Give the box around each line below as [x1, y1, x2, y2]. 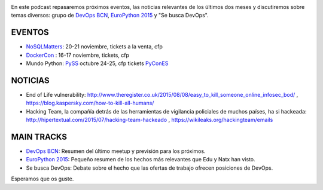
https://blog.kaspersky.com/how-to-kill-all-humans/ [26, 99, 154, 107]
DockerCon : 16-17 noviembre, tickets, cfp [26, 51, 130, 59]
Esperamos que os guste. [11, 175, 74, 182]
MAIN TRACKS [11, 131, 67, 142]
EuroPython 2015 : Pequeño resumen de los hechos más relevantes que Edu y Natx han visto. [26, 156, 255, 163]
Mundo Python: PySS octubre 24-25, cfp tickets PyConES [26, 60, 169, 67]
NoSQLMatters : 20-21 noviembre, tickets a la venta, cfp [26, 43, 163, 50]
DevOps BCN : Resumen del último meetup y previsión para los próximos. [26, 148, 206, 155]
